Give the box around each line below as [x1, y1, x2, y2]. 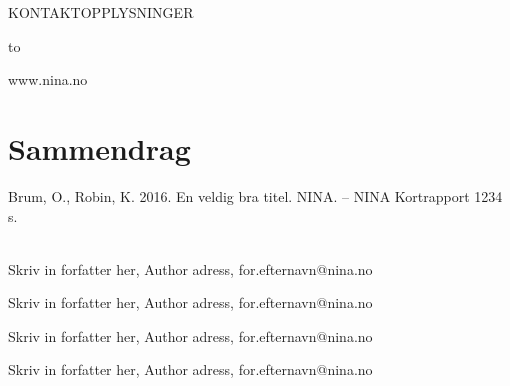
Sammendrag [8, 127, 191, 168]
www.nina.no [8, 69, 88, 90]
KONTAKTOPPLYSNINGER [8, 2, 194, 22]
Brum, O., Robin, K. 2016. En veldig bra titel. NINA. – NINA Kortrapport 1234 [8, 185, 503, 206]
